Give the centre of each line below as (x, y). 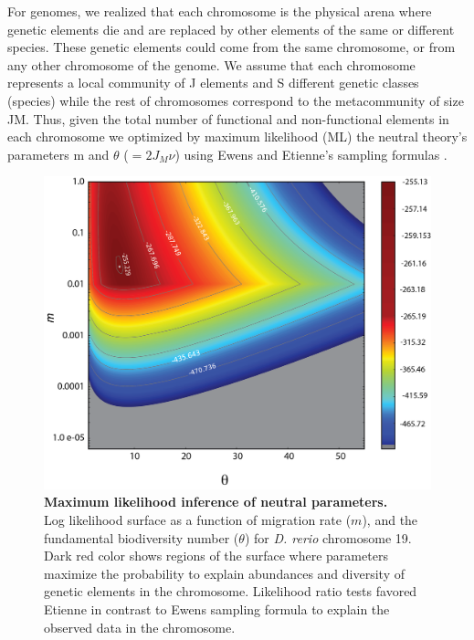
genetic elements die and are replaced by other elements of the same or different (231, 29)
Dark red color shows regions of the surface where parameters (216, 556)
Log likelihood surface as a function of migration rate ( (198, 519)
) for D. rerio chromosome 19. (328, 537)
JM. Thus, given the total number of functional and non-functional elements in (228, 118)
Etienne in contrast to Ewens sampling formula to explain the (217, 609)
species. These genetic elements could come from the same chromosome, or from (232, 47)
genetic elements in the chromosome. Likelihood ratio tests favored (231, 591)
